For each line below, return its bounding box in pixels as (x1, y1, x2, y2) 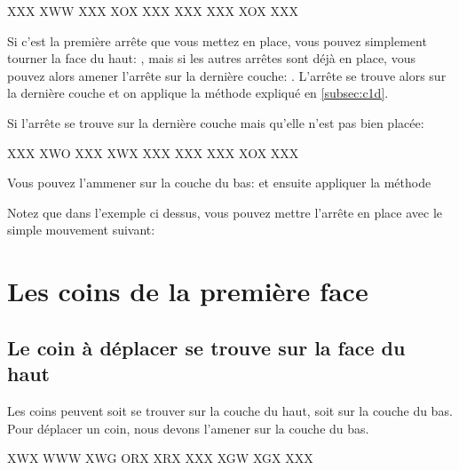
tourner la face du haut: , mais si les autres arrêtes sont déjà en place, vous (7, 49, 415, 68)
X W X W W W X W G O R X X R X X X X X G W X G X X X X (7, 449, 313, 467)
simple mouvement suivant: (7, 220, 155, 239)
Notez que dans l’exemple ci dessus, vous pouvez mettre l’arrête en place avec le (7, 203, 443, 221)
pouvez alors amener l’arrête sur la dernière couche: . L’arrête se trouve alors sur (7, 66, 447, 84)
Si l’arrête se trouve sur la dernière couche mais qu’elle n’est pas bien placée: (7, 113, 424, 131)
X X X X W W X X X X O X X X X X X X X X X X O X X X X (7, 2, 298, 20)
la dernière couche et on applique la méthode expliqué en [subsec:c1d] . (7, 84, 389, 102)
